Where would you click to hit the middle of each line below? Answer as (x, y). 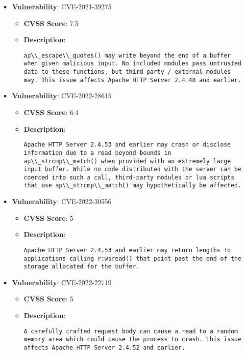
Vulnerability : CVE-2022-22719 (62, 282)
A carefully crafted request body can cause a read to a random (131, 331)
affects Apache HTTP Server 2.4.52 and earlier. (104, 347)
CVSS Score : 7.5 (51, 23)
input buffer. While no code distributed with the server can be (133, 169)
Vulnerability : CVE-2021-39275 (62, 6)
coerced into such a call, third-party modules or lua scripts (129, 177)
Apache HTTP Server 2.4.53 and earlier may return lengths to (127, 250)
